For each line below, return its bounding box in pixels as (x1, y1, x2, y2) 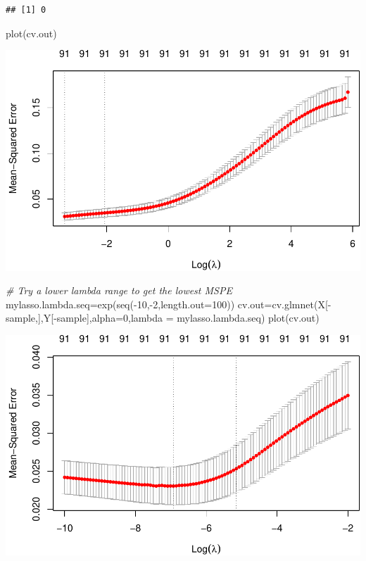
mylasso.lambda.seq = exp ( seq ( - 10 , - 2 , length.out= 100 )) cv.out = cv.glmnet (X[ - (6, 296, 332, 311)
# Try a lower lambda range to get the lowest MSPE (6, 283, 232, 298)
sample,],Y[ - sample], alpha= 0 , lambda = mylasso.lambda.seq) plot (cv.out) (6, 310, 320, 325)
